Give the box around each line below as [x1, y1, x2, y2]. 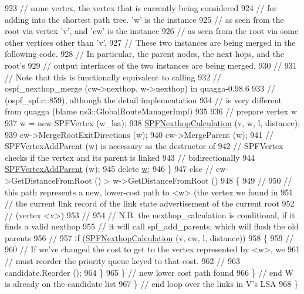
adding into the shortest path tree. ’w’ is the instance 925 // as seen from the [5, 13, 284, 25]
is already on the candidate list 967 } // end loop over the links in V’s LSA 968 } [5, 278, 298, 290]
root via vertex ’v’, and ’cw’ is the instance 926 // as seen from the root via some [5, 25, 299, 37]
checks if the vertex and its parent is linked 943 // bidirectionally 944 [5, 151, 255, 163]
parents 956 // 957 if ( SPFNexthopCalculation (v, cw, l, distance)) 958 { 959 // [5, 231, 294, 244]
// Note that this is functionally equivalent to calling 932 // [5, 70, 221, 83]
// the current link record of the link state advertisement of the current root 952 [5, 197, 295, 209]
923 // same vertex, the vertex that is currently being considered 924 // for [5, 2, 278, 13]
